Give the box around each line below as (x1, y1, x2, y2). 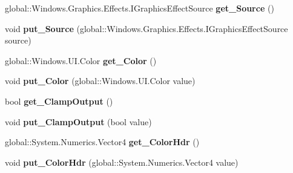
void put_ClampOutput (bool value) (5, 115, 152, 128)
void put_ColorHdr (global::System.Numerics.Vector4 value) (5, 155, 239, 168)
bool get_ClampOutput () (5, 94, 113, 107)
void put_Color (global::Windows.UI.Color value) (5, 74, 196, 87)
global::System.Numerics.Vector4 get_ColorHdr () (5, 135, 200, 148)
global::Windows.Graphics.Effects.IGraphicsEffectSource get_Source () (5, 2, 274, 14)
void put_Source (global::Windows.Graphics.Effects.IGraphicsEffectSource (5, 22, 288, 34)
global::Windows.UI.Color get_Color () (5, 54, 157, 67)
